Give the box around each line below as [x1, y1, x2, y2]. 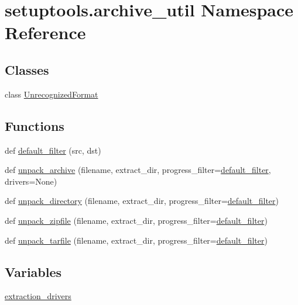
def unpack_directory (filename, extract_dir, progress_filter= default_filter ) [5, 195, 279, 207]
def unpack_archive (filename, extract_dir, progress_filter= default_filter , [5, 164, 271, 176]
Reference [5, 20, 86, 44]
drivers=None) [5, 175, 57, 187]
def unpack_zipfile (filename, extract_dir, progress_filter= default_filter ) [5, 214, 268, 226]
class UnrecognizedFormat [5, 88, 98, 100]
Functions [5, 116, 64, 134]
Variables [5, 262, 62, 280]
